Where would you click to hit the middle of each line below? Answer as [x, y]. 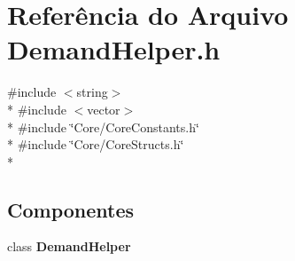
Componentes [71, 209]
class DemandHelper [69, 246]
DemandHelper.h [114, 49]
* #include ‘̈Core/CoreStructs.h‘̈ [96, 144]
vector [104, 109]
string [92, 92]
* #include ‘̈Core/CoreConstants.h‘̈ [103, 127]
